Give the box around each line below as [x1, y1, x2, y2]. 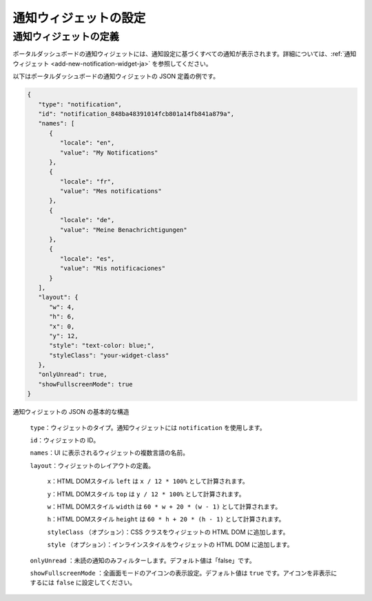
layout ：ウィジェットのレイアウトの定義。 [30, 461, 155, 469]
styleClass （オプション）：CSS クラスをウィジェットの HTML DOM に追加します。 [47, 528, 289, 536]
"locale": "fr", [59, 177, 115, 186]
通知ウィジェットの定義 [12, 30, 120, 43]
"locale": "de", [59, 216, 115, 224]
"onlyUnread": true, [38, 371, 108, 379]
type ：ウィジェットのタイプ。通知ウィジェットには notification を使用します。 [30, 423, 266, 431]
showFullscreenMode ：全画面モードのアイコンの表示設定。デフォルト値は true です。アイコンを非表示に [30, 569, 338, 577]
